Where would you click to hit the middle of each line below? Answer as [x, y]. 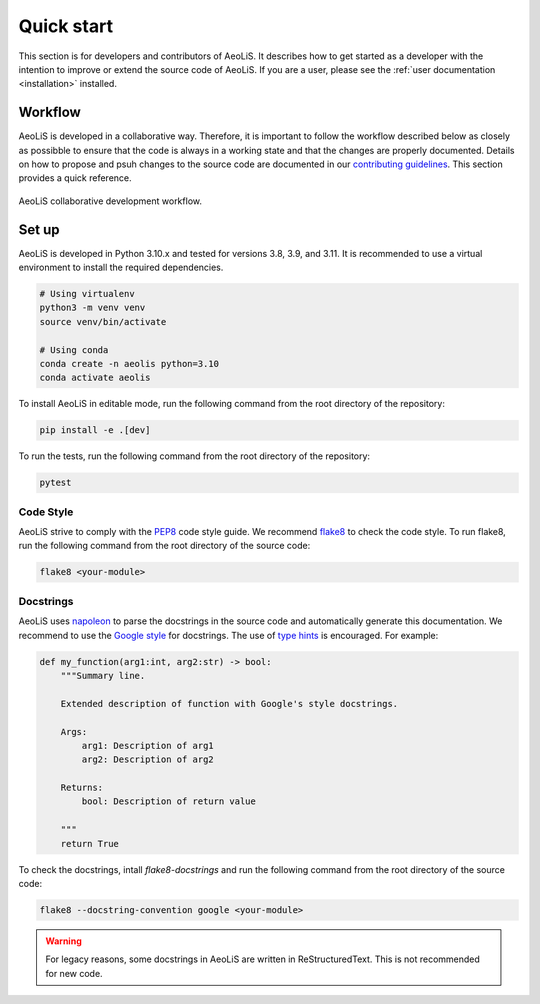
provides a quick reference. [75, 178]
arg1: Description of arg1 [147, 745]
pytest [55, 483]
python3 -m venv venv [92, 308]
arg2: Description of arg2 [147, 759]
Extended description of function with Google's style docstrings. [229, 703]
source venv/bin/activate [103, 321]
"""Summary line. [103, 675]
